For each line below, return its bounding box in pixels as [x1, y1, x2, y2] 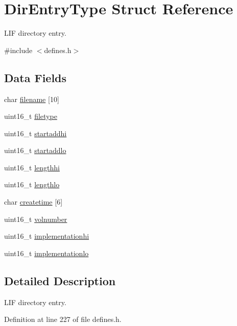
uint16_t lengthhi [4, 162, 60, 172]
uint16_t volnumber [4, 213, 67, 224]
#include [4, 44, 33, 55]
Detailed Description [4, 272, 116, 288]
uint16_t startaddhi [4, 128, 67, 138]
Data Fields [4, 69, 67, 85]
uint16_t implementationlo [4, 247, 89, 258]
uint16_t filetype [4, 111, 57, 121]
